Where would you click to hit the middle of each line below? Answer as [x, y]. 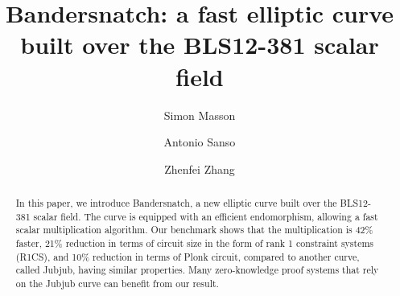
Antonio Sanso [200, 142]
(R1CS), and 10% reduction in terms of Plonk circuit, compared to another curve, [188, 256]
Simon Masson [200, 115]
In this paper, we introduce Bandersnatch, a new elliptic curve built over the [176, 203]
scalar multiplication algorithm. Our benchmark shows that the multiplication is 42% [194, 230]
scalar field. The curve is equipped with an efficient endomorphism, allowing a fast [206, 216]
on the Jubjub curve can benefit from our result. [117, 284]
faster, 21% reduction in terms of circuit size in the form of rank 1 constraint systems [195, 243]
